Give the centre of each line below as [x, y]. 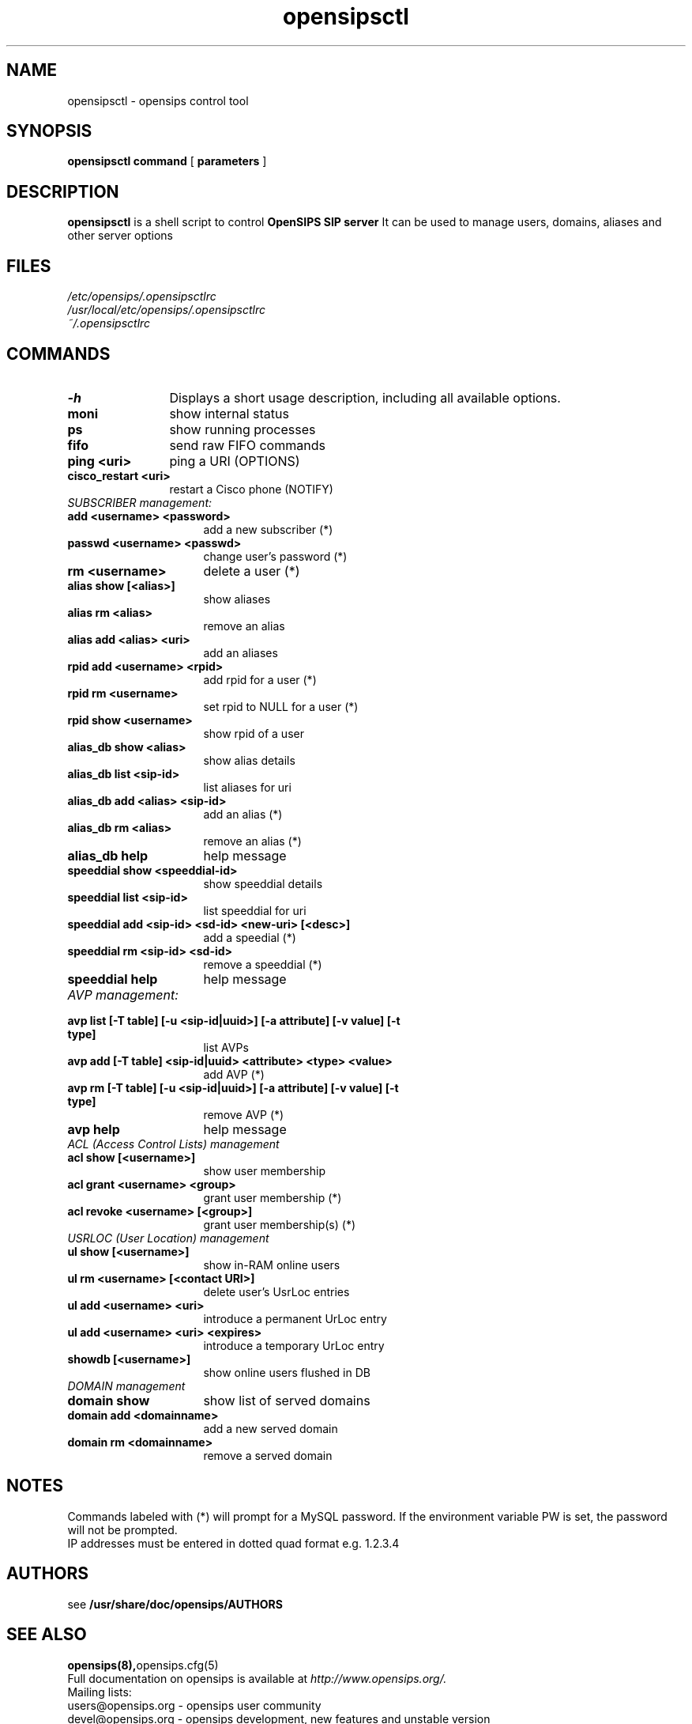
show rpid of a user [254, 733]
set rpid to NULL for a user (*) [281, 706]
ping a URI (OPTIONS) [235, 461]
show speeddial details [263, 883]
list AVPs [226, 1047]
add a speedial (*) [250, 937]
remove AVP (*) [244, 1114]
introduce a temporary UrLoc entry [294, 1345]
